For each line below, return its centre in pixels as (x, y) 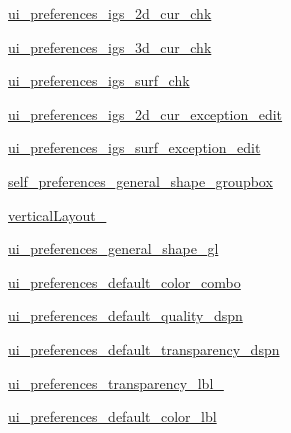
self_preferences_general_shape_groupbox (140, 180)
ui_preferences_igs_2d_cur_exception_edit (145, 113)
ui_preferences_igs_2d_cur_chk (110, 13)
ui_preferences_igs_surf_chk (99, 80)
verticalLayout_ (57, 214)
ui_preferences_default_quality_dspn (125, 315)
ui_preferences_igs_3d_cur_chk (110, 46)
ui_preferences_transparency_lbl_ (116, 382)
